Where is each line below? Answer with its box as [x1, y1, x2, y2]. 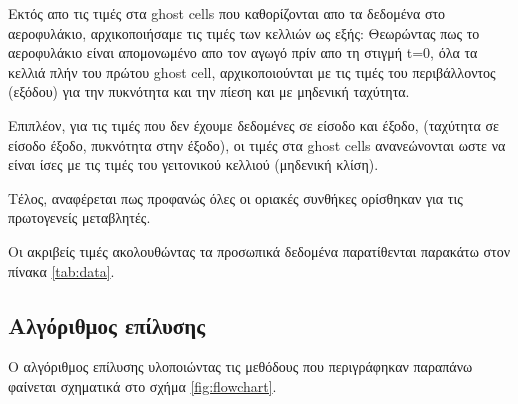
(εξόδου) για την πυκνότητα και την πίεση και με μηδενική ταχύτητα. [8, 81, 410, 102]
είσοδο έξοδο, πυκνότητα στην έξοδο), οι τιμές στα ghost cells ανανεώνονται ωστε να [8, 134, 506, 155]
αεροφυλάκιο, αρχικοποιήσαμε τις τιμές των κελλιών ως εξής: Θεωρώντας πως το [8, 22, 480, 43]
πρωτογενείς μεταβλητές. [8, 207, 151, 228]
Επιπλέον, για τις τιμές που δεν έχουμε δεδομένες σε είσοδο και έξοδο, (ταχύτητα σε [8, 114, 499, 135]
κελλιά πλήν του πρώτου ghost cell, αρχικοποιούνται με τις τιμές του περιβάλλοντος [8, 61, 496, 82]
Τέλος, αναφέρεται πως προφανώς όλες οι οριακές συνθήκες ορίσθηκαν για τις [8, 187, 463, 208]
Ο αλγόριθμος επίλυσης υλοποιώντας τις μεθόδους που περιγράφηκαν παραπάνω [8, 356, 473, 377]
